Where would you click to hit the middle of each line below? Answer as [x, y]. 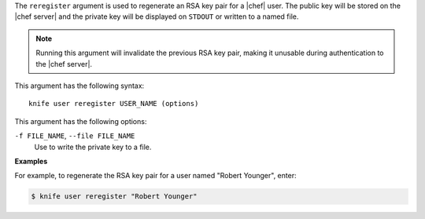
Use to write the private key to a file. [93, 147]
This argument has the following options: [81, 121]
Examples [31, 161]
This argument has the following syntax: [79, 86]
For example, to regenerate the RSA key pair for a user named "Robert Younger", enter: [155, 176]
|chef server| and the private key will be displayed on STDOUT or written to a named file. [157, 16]
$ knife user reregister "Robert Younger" [114, 197]
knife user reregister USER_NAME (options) [114, 104]
